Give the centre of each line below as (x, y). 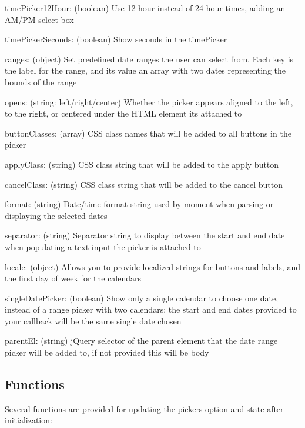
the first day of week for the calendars (73, 278)
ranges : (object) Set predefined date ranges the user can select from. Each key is (149, 59)
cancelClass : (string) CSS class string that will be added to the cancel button (144, 184)
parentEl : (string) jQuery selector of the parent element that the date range (141, 341)
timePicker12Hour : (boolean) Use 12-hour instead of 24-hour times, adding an (145, 8)
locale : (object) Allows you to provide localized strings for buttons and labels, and (152, 266)
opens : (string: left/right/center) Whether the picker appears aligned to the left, (149, 102)
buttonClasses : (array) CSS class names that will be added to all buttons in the (148, 133)
